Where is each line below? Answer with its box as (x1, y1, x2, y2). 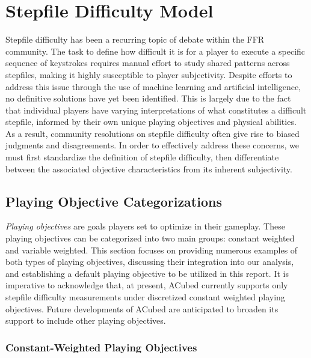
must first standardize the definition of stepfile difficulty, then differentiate (5, 151, 279, 163)
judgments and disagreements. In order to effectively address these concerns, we (5, 139, 299, 151)
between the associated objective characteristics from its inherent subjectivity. (5, 162, 292, 175)
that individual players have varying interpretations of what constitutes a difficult (5, 103, 307, 116)
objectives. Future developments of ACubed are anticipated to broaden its (5, 302, 279, 315)
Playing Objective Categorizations (5, 192, 222, 210)
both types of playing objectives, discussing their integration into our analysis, (5, 255, 294, 268)
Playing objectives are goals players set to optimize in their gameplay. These (5, 220, 285, 232)
